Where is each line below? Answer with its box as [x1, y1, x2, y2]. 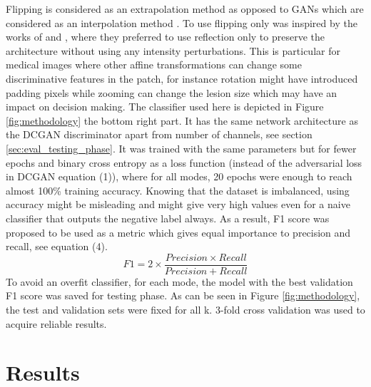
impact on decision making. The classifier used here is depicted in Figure [6, 99, 324, 114]
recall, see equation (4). [6, 239, 108, 254]
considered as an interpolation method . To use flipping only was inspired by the [6, 15, 357, 30]
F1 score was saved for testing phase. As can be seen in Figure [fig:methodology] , [6, 288, 360, 303]
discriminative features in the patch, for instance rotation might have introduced [6, 71, 358, 86]
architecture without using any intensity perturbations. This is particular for [6, 43, 340, 58]
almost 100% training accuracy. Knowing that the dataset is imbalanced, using [6, 182, 350, 197]
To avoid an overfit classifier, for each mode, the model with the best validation [6, 274, 353, 289]
